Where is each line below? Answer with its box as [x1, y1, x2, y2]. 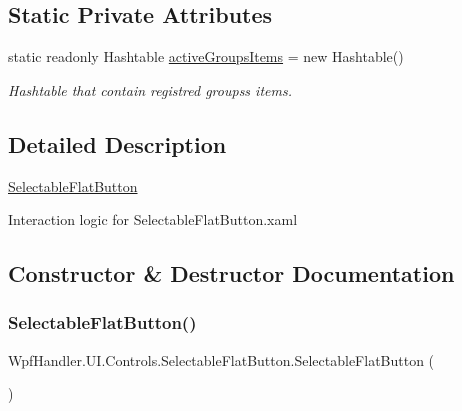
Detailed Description [8, 128, 227, 159]
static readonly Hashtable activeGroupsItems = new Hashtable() [8, 46, 404, 67]
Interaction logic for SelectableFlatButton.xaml [8, 209, 298, 230]
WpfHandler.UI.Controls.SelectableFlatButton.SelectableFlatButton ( [8, 349, 435, 370]
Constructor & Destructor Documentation [8, 258, 455, 289]
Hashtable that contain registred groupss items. [8, 79, 292, 100]
